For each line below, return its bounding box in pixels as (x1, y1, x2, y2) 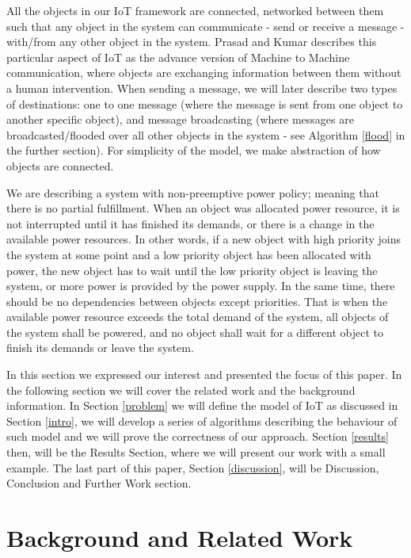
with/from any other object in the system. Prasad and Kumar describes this (6, 33, 377, 50)
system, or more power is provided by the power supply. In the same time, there (6, 277, 395, 294)
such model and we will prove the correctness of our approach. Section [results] (6, 428, 389, 445)
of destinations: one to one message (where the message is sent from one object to (6, 95, 403, 112)
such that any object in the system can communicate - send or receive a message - (6, 17, 405, 34)
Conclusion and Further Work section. (6, 475, 192, 491)
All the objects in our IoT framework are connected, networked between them (6, 2, 384, 18)
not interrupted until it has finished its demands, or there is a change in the (6, 215, 375, 231)
